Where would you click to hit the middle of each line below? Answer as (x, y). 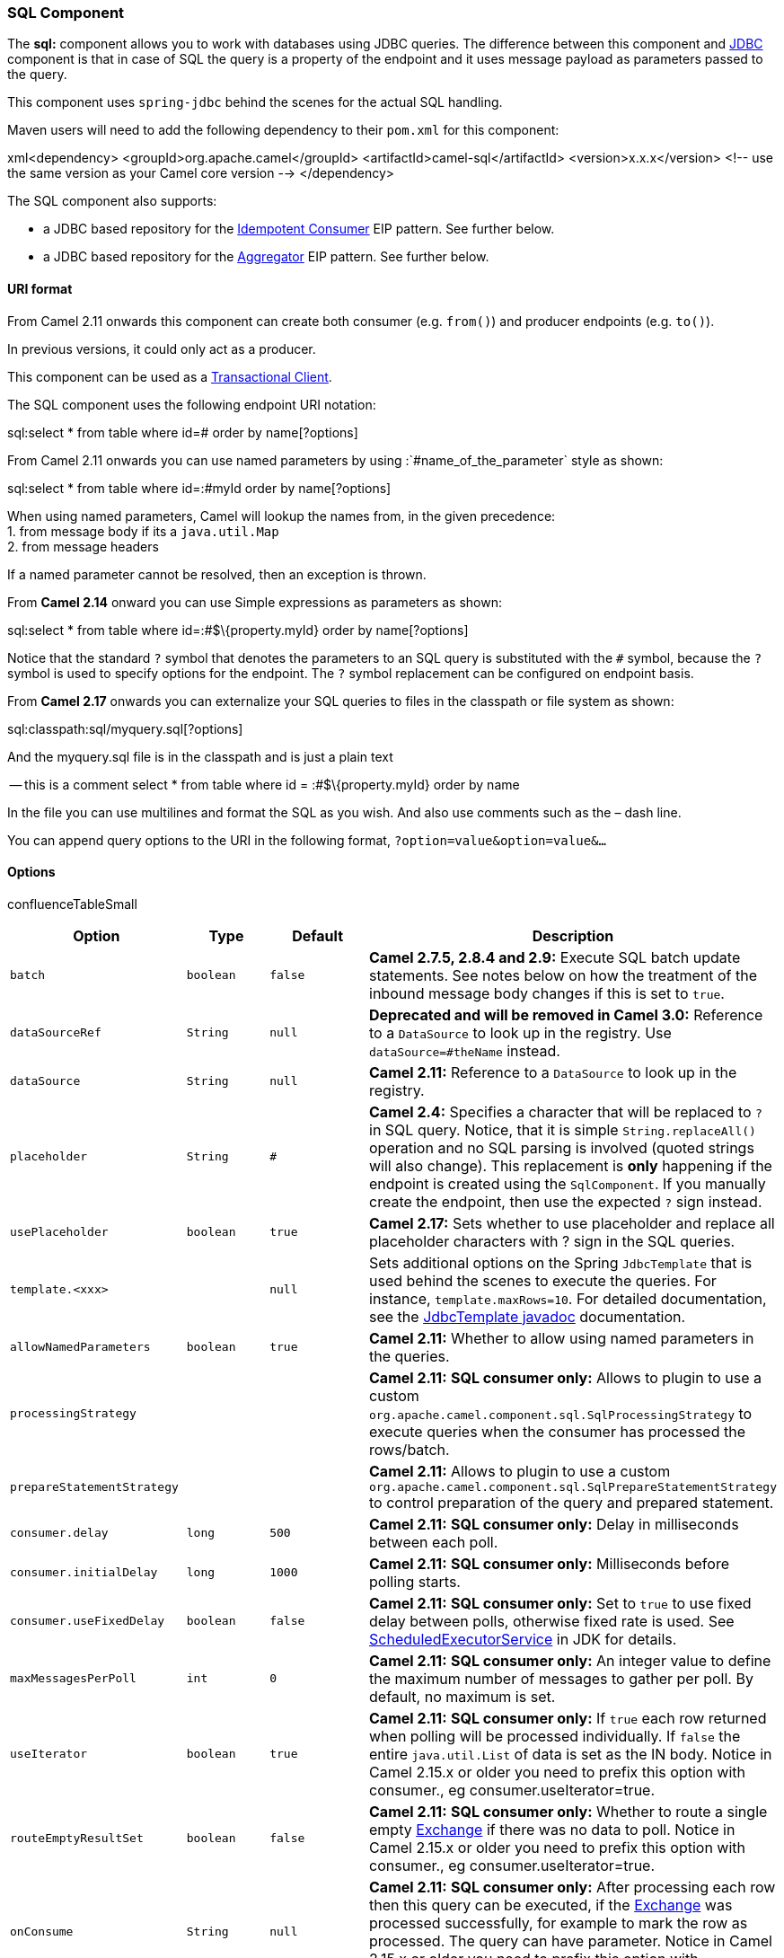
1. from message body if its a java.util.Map (143, 531)
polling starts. (415, 1581)
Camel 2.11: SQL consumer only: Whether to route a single (568, 1811)
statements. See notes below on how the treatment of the (564, 975)
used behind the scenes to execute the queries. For (543, 1280)
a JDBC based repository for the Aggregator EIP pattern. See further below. (266, 257)
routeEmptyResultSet (77, 1839)
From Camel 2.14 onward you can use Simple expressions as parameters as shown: (255, 602)
